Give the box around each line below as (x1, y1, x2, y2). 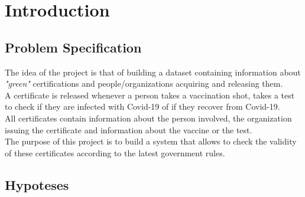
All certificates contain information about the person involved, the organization (5, 111, 292, 124)
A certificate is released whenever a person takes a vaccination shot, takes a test (5, 88, 295, 101)
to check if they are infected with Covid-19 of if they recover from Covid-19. (5, 100, 280, 113)
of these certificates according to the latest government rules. (5, 146, 225, 159)
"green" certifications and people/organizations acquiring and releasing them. (5, 77, 283, 90)
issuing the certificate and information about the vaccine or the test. (5, 123, 252, 136)
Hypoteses (5, 175, 69, 193)
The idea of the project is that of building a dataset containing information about (5, 65, 301, 78)
